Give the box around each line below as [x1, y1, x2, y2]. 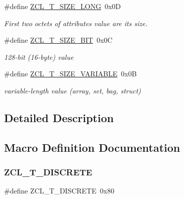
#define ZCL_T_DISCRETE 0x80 [4, 185, 115, 196]
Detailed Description [4, 110, 114, 125]
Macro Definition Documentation [4, 139, 180, 155]
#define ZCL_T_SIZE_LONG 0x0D [4, 1, 121, 11]
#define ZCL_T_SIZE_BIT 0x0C [4, 35, 113, 45]
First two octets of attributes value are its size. [4, 18, 148, 28]
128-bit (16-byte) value [4, 51, 74, 62]
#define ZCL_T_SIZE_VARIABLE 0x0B [4, 68, 137, 79]
